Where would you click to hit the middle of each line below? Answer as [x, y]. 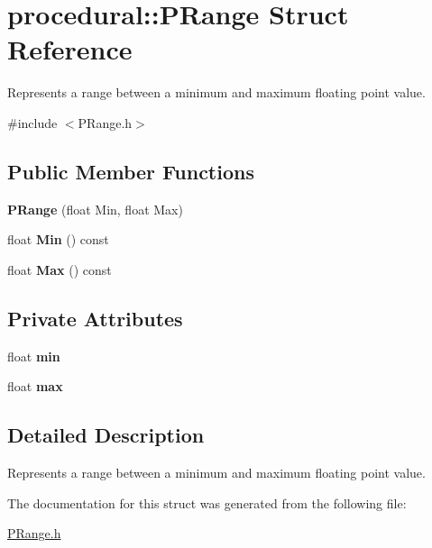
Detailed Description [106, 435]
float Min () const [58, 239]
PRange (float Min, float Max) [95, 209]
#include [32, 122]
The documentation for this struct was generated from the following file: [207, 502]
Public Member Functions [131, 171]
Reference [70, 49]
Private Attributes [95, 318]
